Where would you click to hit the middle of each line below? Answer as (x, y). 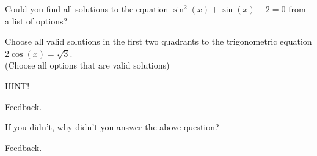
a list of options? (36, 20)
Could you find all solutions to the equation (87, 9)
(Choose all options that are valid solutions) (87, 65)
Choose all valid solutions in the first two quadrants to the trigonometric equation (158, 41)
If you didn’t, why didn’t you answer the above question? (112, 127)
